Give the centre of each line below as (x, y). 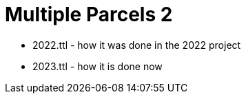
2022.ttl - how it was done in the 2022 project (137, 45)
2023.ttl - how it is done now (98, 66)
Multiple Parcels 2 (89, 14)
